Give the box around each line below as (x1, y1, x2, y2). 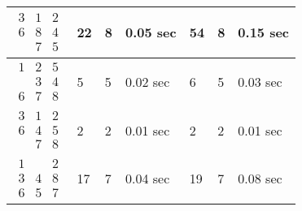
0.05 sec (125, 23, 177, 42)
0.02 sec (125, 71, 170, 91)
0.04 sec (125, 169, 170, 188)
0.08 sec (238, 169, 282, 188)
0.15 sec (238, 23, 290, 42)
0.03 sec (238, 71, 282, 91)
